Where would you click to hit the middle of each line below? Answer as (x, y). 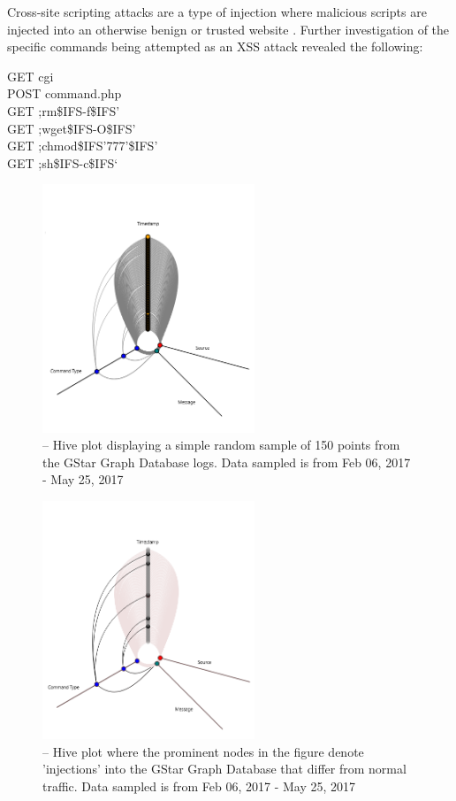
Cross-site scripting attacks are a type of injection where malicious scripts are (217, 12)
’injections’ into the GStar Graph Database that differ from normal (224, 769)
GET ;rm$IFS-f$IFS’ (64, 110)
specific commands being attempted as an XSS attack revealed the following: (215, 46)
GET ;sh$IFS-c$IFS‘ (63, 162)
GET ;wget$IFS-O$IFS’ (72, 128)
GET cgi (30, 76)
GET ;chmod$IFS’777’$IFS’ (83, 146)
